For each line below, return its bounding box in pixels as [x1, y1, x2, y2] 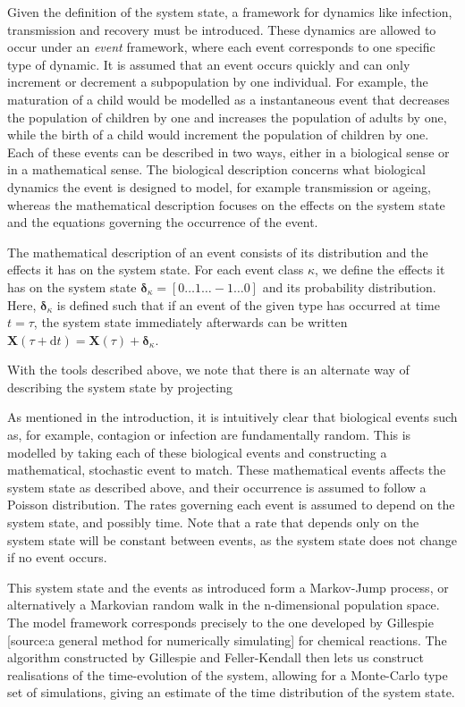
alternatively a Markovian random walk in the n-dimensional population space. [7, 595, 440, 614]
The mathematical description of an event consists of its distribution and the [7, 242, 428, 261]
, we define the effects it [314, 260, 445, 279]
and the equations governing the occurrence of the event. [7, 213, 318, 231]
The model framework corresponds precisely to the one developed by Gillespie [7, 613, 434, 631]
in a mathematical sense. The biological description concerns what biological [7, 160, 426, 179]
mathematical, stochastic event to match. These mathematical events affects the [7, 460, 446, 479]
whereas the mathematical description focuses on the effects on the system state [7, 195, 445, 214]
